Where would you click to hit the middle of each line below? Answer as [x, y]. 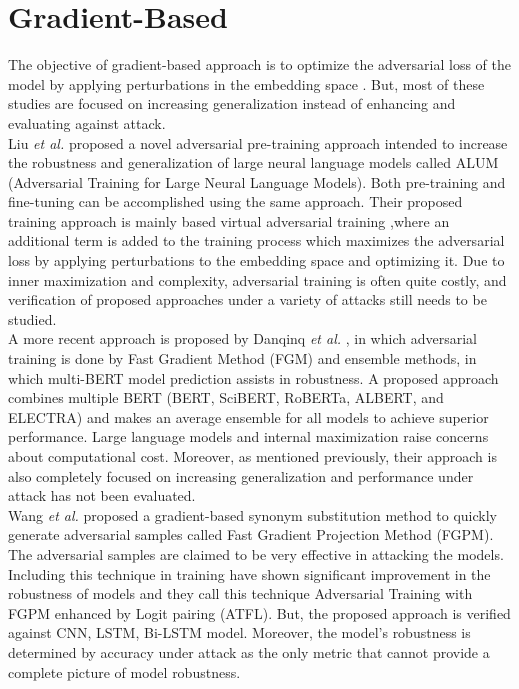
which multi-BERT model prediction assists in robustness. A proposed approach [253, 377]
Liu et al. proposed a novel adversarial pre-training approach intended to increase [258, 142]
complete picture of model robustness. [124, 671]
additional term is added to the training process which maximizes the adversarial [256, 240]
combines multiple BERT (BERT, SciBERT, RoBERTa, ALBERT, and [226, 397]
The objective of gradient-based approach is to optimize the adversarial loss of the [259, 64]
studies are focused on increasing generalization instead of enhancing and [232, 103]
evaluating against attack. [87, 122]
